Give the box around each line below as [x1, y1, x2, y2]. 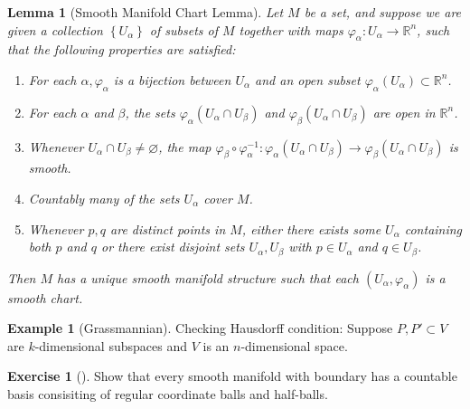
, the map [158, 137, 211, 156]
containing [404, 219, 463, 238]
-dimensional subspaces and [34, 336, 187, 355]
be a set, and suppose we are [304, 3, 462, 21]
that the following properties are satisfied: [7, 40, 236, 59]
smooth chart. [7, 288, 83, 307]
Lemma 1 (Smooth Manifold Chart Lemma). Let [7, 3, 284, 21]
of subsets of [149, 20, 218, 39]
